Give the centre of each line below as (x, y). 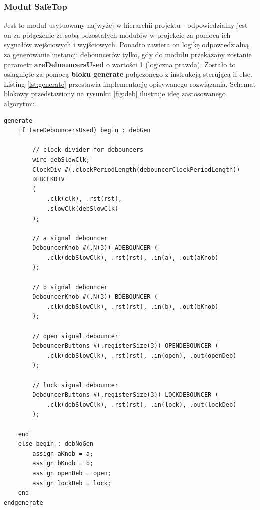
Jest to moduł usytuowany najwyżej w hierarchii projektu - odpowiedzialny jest (126, 25)
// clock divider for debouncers (88, 150)
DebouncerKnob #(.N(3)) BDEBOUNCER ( (95, 297)
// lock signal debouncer (76, 385)
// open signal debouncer (76, 336)
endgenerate (24, 502)
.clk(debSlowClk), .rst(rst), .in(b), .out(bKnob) (133, 306)
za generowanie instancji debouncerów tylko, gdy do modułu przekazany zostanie (128, 54)
